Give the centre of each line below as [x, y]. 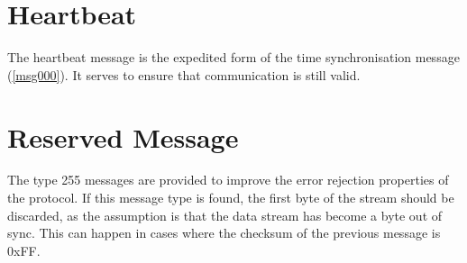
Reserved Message [123, 136]
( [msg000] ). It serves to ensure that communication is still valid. [184, 74]
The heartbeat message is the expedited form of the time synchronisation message [233, 57]
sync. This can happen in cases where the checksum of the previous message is [224, 233]
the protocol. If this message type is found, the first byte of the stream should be [231, 198]
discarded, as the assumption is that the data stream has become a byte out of [225, 215]
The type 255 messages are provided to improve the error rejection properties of [228, 180]
